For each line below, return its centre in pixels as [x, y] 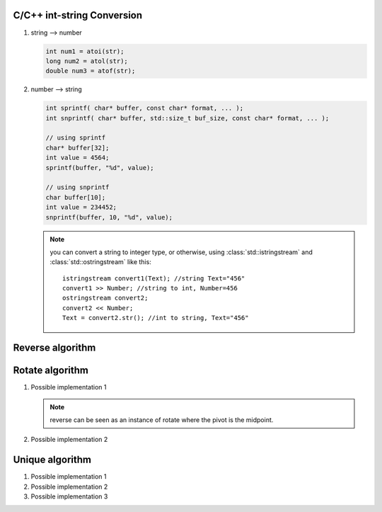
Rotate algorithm [51, 371]
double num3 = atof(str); [91, 71]
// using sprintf [76, 138]
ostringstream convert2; [105, 298]
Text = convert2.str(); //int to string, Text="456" [156, 318]
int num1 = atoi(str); [85, 51]
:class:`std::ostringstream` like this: [100, 262]
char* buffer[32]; [77, 148]
